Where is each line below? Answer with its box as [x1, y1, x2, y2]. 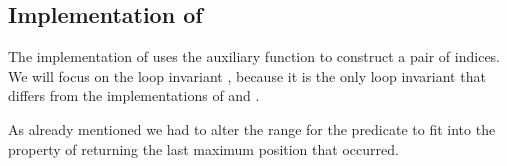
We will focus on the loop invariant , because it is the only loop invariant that [8, 65, 486, 86]
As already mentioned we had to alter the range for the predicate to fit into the [8, 118, 496, 139]
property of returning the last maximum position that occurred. [8, 138, 399, 159]
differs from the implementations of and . [8, 85, 260, 106]
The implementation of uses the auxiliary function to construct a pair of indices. [8, 46, 500, 67]
